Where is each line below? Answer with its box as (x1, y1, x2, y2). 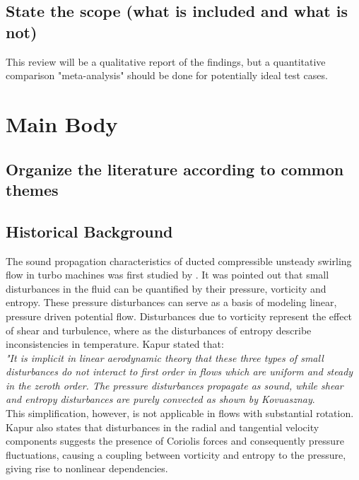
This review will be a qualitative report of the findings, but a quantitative (6, 54, 326, 69)
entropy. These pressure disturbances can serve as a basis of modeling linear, (6, 295, 337, 310)
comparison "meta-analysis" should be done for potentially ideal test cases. (6, 68, 328, 83)
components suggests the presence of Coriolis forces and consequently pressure (6, 433, 344, 448)
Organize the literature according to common (6, 158, 344, 180)
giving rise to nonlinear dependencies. (6, 461, 168, 476)
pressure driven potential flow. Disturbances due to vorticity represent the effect (6, 308, 353, 323)
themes (6, 178, 59, 200)
